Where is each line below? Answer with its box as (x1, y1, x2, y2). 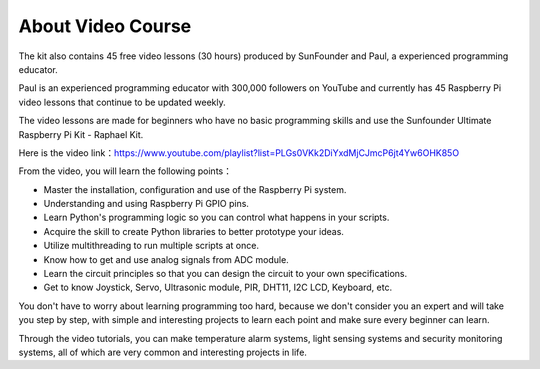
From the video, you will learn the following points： (18, 165, 232, 177)
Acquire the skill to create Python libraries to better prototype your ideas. (43, 225, 345, 237)
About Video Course (18, 15, 192, 37)
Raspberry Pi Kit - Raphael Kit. (18, 128, 144, 140)
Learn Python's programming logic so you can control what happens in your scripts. (43, 211, 390, 224)
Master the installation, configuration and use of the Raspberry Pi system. (43, 183, 347, 195)
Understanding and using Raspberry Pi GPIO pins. (43, 198, 250, 210)
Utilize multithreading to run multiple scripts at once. (43, 240, 260, 252)
